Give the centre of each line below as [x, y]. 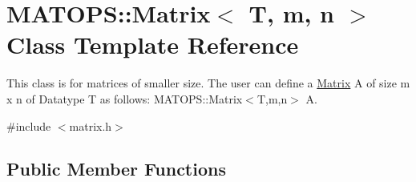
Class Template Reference [153, 44]
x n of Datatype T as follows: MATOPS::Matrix [125, 98]
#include [29, 125]
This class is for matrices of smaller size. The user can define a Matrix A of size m [208, 83]
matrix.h [91, 125]
